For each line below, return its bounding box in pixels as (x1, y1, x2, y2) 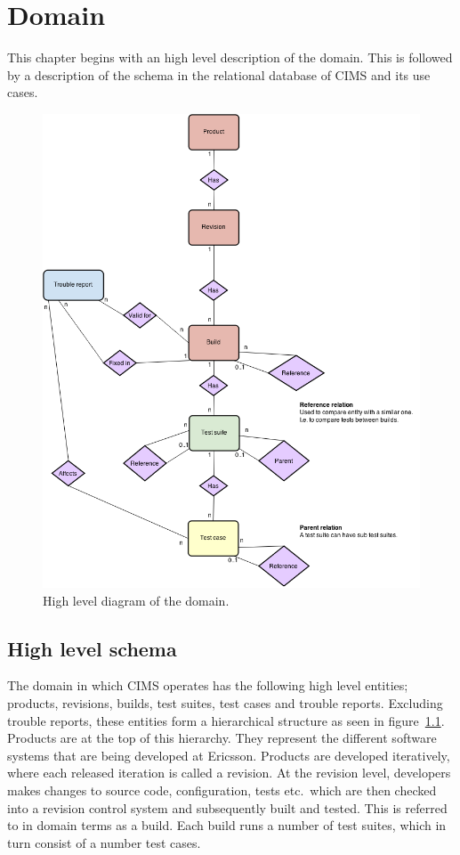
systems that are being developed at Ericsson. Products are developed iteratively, (7, 745, 450, 764)
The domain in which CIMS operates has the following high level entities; (7, 676, 408, 695)
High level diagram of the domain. (43, 590, 230, 609)
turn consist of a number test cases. (7, 833, 201, 851)
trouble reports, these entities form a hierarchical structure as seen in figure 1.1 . (7, 711, 445, 729)
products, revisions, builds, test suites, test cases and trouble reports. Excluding (7, 694, 443, 712)
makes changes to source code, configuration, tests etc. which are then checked (7, 780, 437, 799)
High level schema (7, 634, 177, 662)
